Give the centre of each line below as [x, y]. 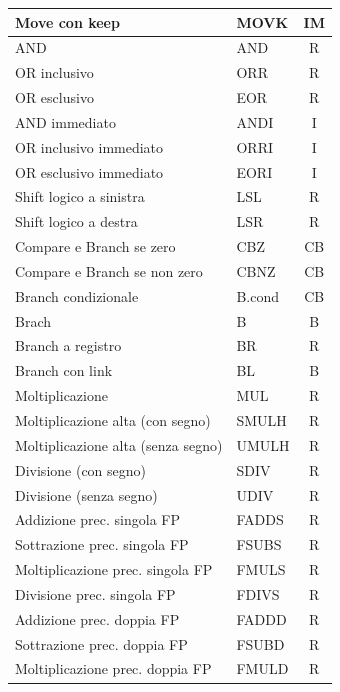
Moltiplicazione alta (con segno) [113, 420]
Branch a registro [68, 345]
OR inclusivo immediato [89, 146]
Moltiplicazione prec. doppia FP [113, 668]
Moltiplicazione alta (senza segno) [119, 444]
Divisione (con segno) [81, 469]
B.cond [258, 295]
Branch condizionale [77, 295]
